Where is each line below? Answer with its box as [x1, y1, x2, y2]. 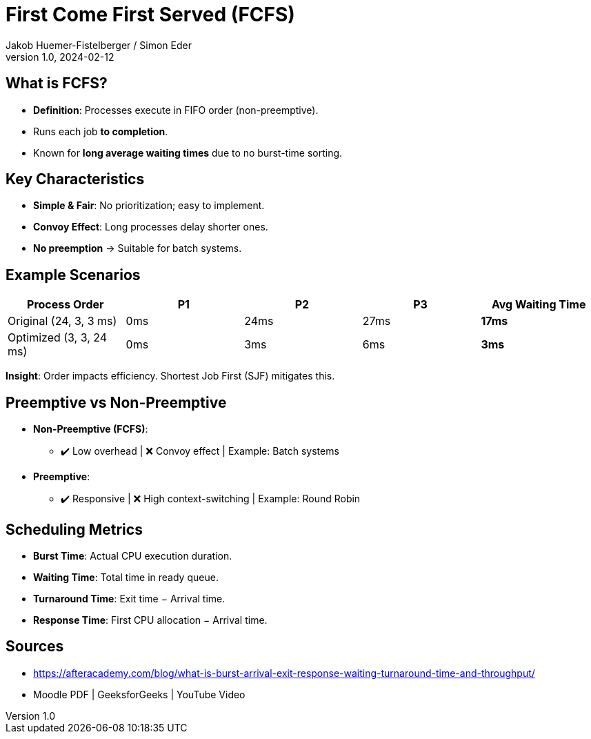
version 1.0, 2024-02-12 [6, 50, 114, 63]
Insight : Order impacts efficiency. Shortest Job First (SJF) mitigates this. [6, 370, 335, 382]
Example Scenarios [6, 266, 141, 284]
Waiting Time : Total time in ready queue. [33, 571, 219, 583]
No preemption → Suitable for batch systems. [33, 242, 242, 255]
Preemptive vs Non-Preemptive [6, 393, 227, 411]
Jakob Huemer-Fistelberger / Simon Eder [6, 39, 192, 51]
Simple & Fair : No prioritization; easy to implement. [33, 199, 265, 212]
